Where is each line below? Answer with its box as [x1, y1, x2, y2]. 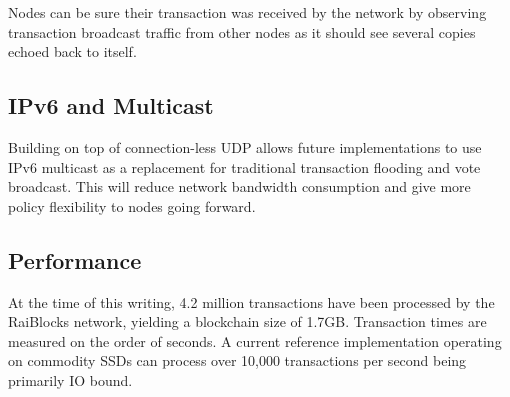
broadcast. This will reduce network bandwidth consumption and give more [8, 176, 471, 197]
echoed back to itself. [8, 41, 137, 62]
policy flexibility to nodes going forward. [8, 195, 256, 216]
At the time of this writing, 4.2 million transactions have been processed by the [8, 291, 495, 312]
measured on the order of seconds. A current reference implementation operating [8, 330, 502, 351]
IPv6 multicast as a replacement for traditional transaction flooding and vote [8, 156, 481, 177]
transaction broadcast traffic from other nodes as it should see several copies [8, 21, 476, 42]
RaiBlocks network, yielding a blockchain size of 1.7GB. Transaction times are [8, 311, 487, 332]
